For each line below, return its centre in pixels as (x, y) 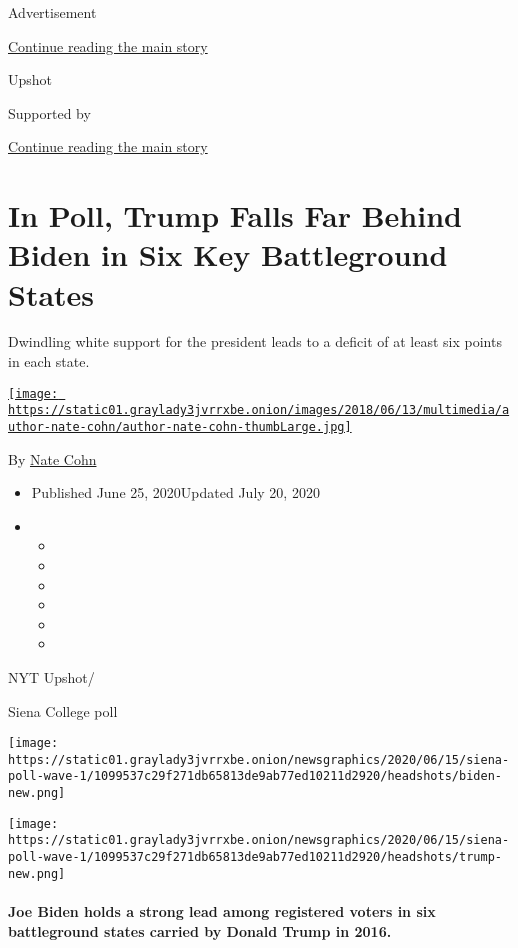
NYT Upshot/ (51, 676)
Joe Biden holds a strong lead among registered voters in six (222, 911)
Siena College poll (63, 710)
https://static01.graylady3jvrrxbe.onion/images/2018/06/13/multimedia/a (259, 410)
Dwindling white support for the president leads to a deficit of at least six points (255, 341)
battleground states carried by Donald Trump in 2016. (200, 930)
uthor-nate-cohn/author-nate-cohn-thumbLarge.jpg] (180, 426)
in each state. (49, 361)
